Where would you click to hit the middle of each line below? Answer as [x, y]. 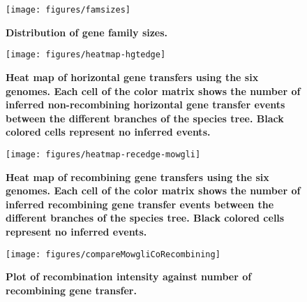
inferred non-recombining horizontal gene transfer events [145, 105]
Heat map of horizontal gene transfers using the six [132, 77]
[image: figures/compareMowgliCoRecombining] [113, 254]
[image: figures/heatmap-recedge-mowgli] [103, 154]
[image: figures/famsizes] [68, 10]
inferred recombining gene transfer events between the [140, 204]
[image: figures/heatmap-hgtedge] [86, 55]
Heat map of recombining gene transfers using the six [137, 177]
